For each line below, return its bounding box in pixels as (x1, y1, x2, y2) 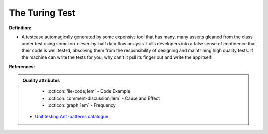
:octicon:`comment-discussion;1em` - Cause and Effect (47, 95, 160, 101)
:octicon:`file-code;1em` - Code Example (47, 89, 131, 94)
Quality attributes (22, 77, 60, 83)
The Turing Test (9, 7, 76, 18)
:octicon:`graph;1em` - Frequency (47, 102, 116, 108)
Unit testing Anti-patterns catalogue (35, 114, 109, 120)
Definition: (9, 25, 32, 31)
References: (9, 63, 35, 69)
